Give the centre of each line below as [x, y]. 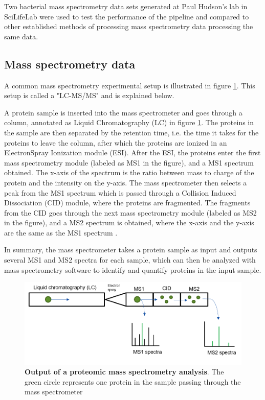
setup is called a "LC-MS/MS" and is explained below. [89, 95]
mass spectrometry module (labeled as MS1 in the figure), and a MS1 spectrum [129, 162]
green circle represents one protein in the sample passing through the [133, 381]
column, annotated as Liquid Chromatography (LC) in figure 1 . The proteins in [129, 122]
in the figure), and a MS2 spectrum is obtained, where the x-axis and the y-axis [129, 222]
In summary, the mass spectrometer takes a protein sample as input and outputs [131, 250]
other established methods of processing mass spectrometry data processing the [129, 26]
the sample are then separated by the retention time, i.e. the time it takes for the [131, 132]
